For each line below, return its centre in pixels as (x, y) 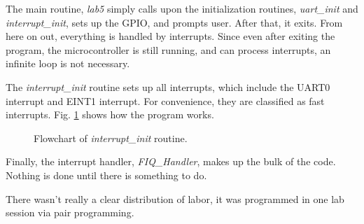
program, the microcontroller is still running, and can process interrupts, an (168, 49)
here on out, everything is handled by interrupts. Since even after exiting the (170, 36)
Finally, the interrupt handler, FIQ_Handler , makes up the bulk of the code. (171, 161)
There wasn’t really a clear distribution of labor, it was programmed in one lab (175, 198)
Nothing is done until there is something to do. (106, 175)
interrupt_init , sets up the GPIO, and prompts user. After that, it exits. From (174, 22)
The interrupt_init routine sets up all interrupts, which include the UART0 (168, 86)
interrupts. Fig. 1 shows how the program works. (110, 114)
